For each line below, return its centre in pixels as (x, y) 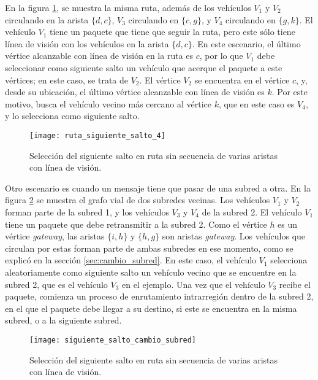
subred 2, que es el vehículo (56, 284)
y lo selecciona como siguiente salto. (72, 116)
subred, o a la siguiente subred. (63, 320)
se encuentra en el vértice (242, 79)
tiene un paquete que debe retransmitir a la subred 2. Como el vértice (136, 224)
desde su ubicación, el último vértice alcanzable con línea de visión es (135, 92)
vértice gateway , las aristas (55, 236)
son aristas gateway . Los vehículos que (234, 236)
